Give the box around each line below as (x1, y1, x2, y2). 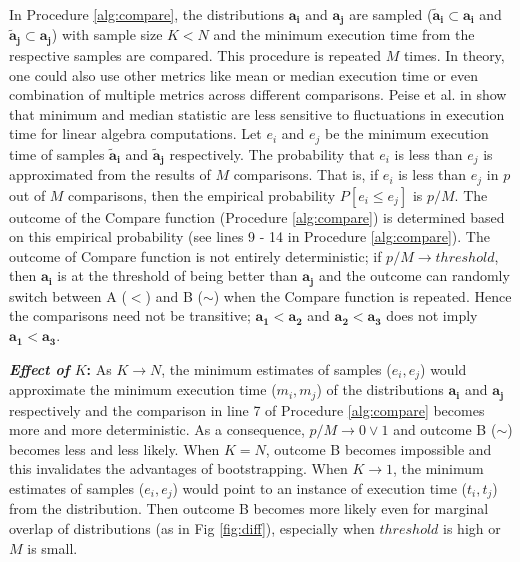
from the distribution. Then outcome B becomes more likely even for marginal (9, 498, 489, 519)
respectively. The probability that (169, 143, 375, 164)
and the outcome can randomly (318, 265, 510, 286)
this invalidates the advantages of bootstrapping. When (9, 458, 348, 479)
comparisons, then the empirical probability (68, 184, 336, 205)
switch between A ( (9, 285, 127, 306)
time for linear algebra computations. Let (9, 123, 262, 144)
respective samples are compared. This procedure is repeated (9, 44, 381, 65)
